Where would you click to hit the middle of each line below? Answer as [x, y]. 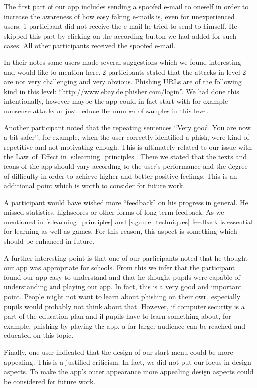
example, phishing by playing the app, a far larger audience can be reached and [125, 325]
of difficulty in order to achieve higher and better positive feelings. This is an [121, 176]
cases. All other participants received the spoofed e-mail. [90, 45]
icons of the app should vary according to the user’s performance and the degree [126, 166]
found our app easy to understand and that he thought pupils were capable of [122, 277]
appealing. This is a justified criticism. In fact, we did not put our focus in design [128, 361]
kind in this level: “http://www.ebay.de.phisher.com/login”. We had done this [122, 91]
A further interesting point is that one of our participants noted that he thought [126, 257]
